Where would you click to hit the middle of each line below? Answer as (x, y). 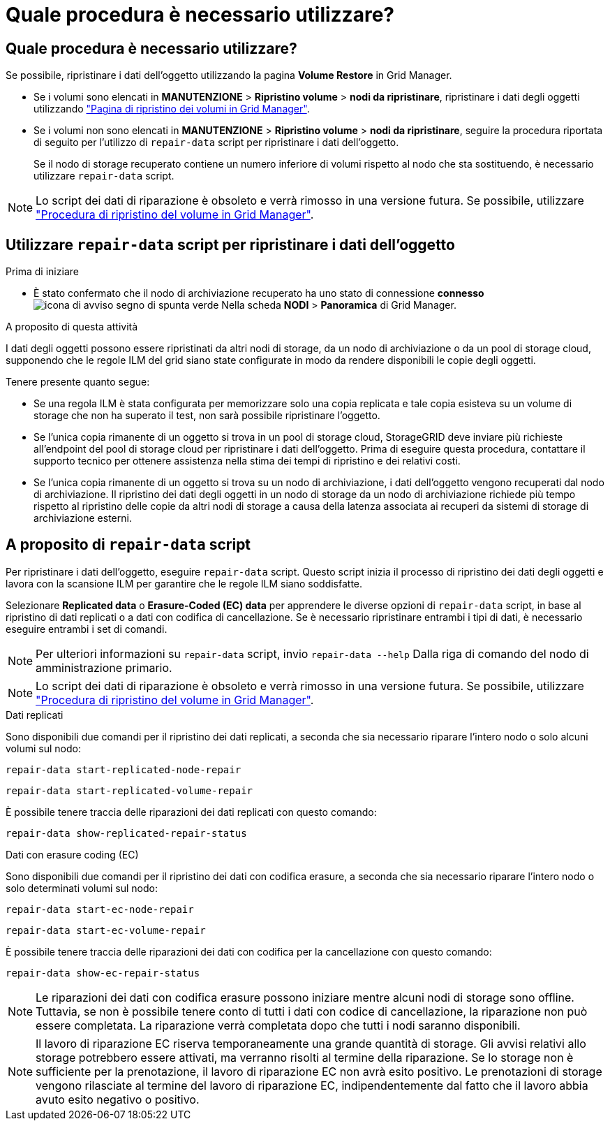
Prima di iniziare (42, 272)
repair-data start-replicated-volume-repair (129, 790)
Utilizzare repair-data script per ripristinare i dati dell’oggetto (230, 244)
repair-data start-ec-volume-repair (106, 930)
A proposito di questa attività (72, 327)
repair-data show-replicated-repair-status (126, 833)
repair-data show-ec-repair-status (103, 973)
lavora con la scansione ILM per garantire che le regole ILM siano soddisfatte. (184, 583)
